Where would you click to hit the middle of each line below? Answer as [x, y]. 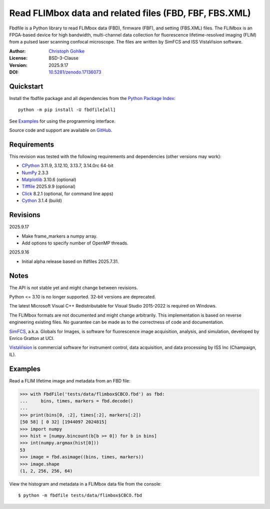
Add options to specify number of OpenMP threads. [75, 243]
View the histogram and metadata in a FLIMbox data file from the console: [85, 484]
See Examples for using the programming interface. [62, 121]
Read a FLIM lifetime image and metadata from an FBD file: [70, 380]
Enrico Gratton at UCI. [32, 338]
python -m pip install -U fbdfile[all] [67, 110]
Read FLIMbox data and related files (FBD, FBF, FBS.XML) [130, 13]
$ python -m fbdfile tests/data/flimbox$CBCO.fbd [80, 495]
